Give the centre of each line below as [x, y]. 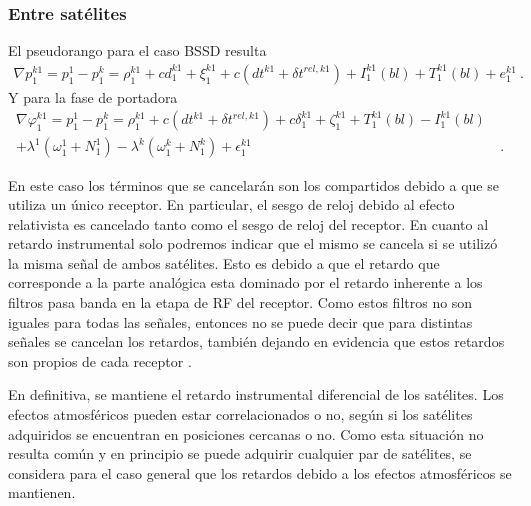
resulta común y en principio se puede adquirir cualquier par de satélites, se [240, 453]
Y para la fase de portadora [93, 96]
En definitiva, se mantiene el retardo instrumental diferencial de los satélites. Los [256, 394]
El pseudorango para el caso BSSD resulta [137, 50]
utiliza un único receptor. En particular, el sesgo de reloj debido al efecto [231, 204]
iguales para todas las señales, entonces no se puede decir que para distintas [240, 321]
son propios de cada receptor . [100, 360]
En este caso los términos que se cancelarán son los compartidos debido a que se [253, 184]
